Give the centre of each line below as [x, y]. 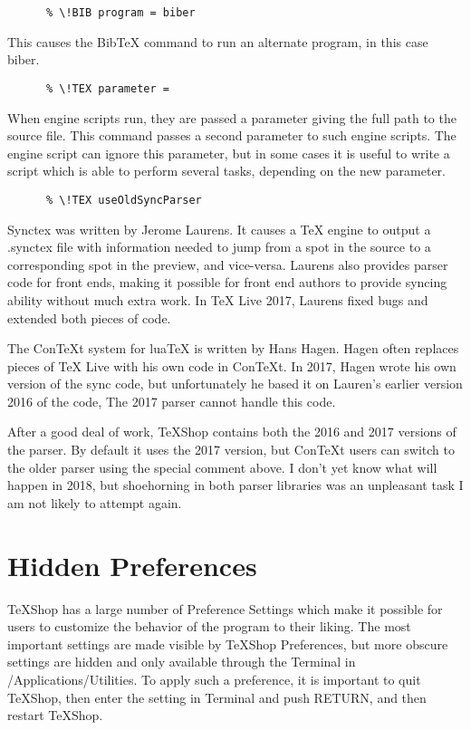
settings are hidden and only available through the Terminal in [182, 662]
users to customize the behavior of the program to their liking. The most [209, 626]
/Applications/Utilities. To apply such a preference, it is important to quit [214, 679]
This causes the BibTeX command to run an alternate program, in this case [218, 41]
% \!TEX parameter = [107, 88]
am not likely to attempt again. [95, 502]
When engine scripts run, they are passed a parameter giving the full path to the [232, 117]
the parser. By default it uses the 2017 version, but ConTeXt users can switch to [231, 450]
